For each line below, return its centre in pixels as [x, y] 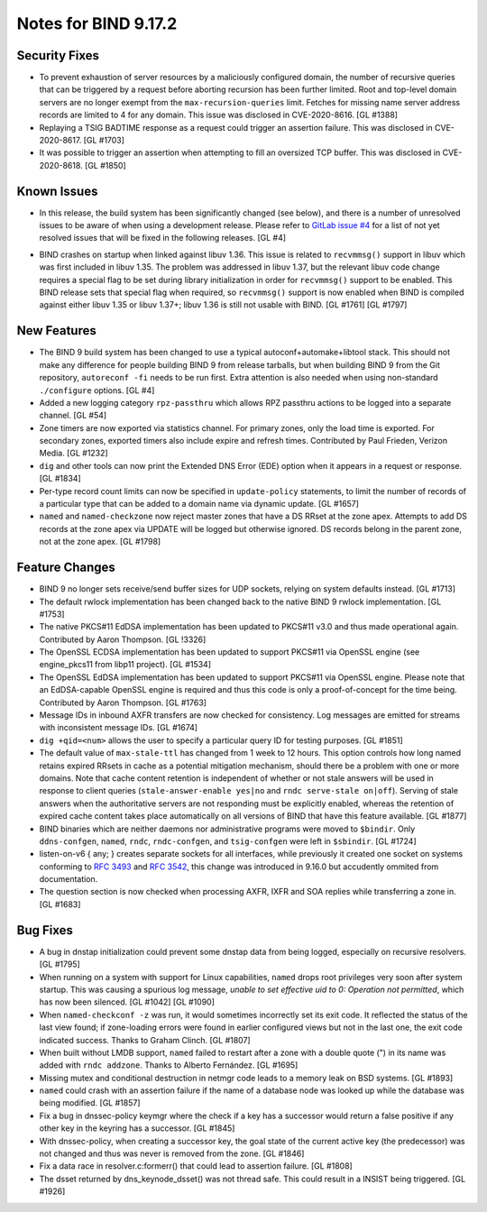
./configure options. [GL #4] [97, 390]
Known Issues [57, 191]
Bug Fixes [45, 930]
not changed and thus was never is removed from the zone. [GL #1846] [172, 1153]
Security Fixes [58, 55]
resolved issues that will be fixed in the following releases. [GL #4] [163, 238]
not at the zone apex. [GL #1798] [100, 542]
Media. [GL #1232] [74, 453]
